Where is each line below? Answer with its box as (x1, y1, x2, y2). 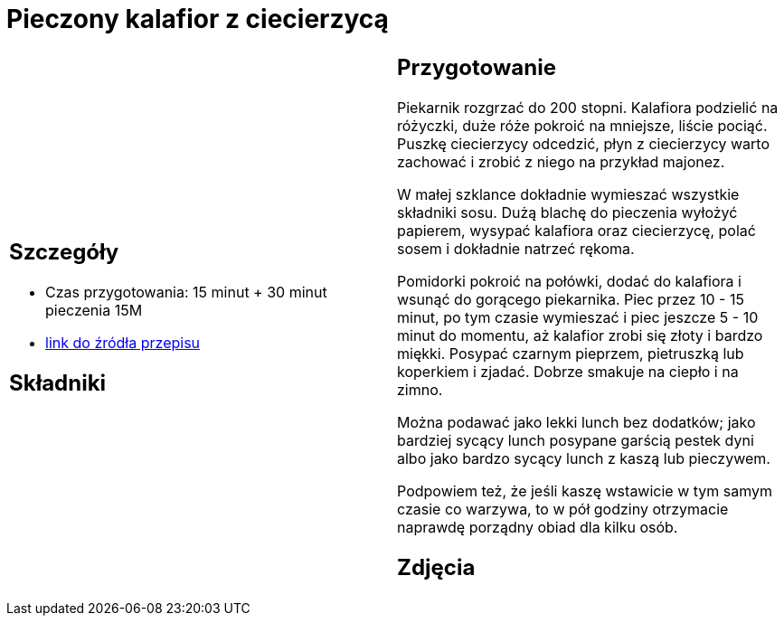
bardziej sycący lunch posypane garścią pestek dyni (397, 430, 754, 449)
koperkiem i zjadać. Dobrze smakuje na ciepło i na (397, 362, 739, 381)
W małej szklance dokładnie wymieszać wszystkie (397, 184, 740, 203)
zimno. (397, 380, 443, 399)
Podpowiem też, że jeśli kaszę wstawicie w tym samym (397, 481, 773, 500)
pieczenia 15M (45, 300, 143, 319)
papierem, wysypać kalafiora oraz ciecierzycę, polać (397, 221, 756, 240)
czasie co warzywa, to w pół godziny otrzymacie (397, 499, 729, 518)
